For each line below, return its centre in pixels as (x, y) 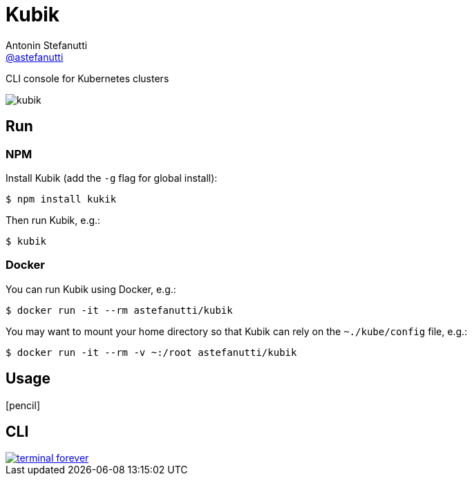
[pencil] (23, 405)
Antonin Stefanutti (47, 45)
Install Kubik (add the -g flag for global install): (112, 178)
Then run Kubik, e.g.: (53, 220)
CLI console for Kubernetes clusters (87, 78)
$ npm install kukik (61, 199)
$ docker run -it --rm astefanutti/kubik (119, 310)
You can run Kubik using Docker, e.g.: (91, 289)
